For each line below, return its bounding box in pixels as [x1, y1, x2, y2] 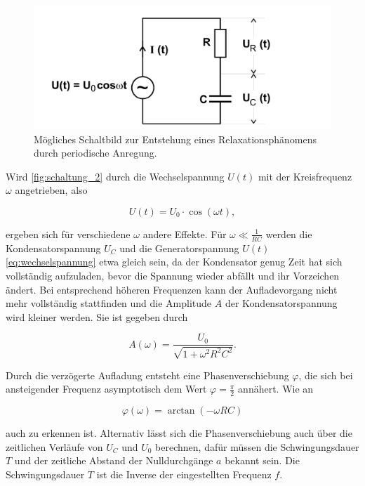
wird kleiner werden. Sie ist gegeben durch [6, 309, 188, 324]
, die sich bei [298, 367, 353, 382]
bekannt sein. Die [225, 453, 300, 468]
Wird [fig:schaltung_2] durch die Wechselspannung [6, 169, 225, 183]
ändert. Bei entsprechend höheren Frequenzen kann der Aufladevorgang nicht [6, 282, 338, 296]
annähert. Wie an [238, 381, 314, 396]
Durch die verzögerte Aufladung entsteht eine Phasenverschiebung [6, 367, 289, 382]
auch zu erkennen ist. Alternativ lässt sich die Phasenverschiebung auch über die [6, 426, 352, 440]
